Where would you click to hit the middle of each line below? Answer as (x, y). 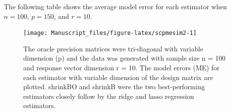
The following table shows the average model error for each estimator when (115, 6)
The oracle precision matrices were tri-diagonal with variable (113, 48)
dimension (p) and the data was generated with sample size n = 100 (124, 58)
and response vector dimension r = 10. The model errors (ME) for (122, 68)
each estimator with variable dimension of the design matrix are (118, 77)
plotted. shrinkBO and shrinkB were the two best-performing (114, 87)
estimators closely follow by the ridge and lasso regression (109, 96)
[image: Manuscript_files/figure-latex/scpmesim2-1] (110, 33)
